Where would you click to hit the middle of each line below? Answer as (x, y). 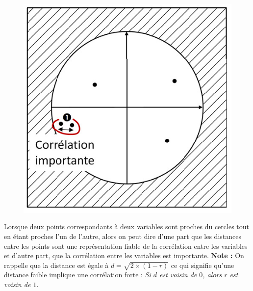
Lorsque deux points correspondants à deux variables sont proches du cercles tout (126, 226)
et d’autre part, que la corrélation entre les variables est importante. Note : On (124, 255)
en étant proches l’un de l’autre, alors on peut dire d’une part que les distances (123, 236)
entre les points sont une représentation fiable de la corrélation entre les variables (126, 246)
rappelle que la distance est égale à (56, 265)
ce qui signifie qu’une (202, 265)
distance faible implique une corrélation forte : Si (77, 275)
